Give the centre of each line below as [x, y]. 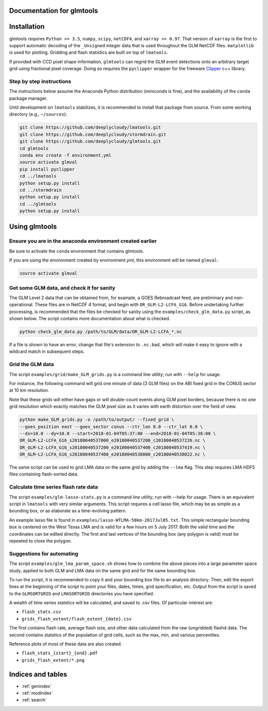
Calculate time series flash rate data [54, 487]
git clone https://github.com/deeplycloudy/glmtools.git [90, 141]
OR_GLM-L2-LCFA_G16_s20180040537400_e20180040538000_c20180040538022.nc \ [113, 454]
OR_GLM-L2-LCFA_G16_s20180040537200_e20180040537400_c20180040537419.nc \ [113, 447]
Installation [27, 27]
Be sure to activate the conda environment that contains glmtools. [77, 251]
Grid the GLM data [32, 364]
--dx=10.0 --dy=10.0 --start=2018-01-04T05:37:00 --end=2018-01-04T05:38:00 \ [118, 433]
